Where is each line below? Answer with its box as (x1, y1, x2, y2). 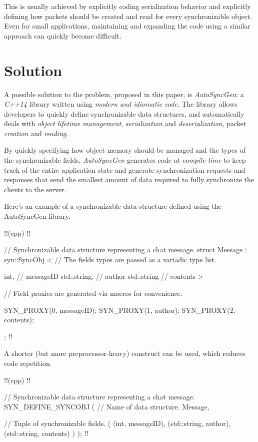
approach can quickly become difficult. (4, 30, 121, 41)
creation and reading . (4, 128, 68, 138)
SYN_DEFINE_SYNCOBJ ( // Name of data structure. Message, (4, 401, 209, 411)
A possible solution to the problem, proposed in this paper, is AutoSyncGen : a (4, 89, 244, 99)
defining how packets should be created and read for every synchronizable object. (4, 11, 252, 21)
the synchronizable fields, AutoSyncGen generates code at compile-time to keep (4, 155, 246, 165)
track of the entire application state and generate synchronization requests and (4, 164, 245, 175)
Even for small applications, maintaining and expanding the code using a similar (4, 21, 250, 31)
